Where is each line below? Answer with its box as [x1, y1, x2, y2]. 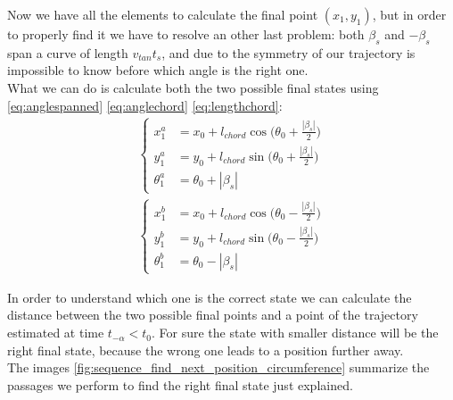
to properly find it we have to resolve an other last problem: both [7, 25, 365, 43]
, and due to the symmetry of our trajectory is [161, 43, 416, 62]
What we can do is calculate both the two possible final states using [7, 78, 379, 96]
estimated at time [7, 323, 104, 342]
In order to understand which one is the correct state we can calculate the [7, 287, 412, 306]
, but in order [372, 5, 447, 23]
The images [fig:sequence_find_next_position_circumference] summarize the [7, 358, 430, 377]
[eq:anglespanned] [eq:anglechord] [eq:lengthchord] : [7, 96, 283, 114]
